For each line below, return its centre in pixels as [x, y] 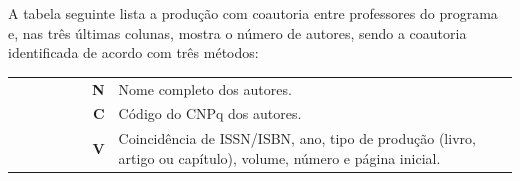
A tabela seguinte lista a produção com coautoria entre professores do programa [253, 13]
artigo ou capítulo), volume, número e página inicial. [279, 157]
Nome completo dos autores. [205, 88]
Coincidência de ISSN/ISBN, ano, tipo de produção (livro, [297, 138]
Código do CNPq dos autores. [210, 113]
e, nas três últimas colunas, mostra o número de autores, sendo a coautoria [237, 32]
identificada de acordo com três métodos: [133, 52]
